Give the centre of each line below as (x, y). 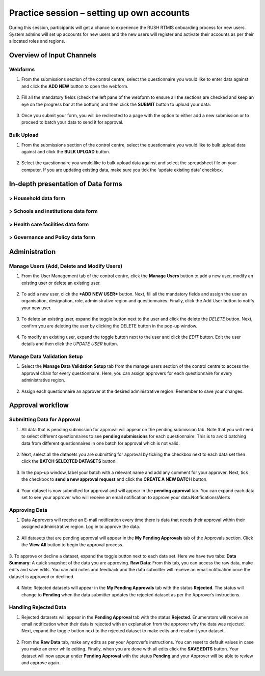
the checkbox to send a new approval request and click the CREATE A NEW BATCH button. (115, 479)
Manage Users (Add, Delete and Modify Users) (66, 266)
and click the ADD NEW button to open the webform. (75, 86)
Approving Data (28, 510)
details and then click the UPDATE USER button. (70, 344)
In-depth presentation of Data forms (66, 184)
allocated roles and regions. (37, 41)
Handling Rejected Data (38, 607)
